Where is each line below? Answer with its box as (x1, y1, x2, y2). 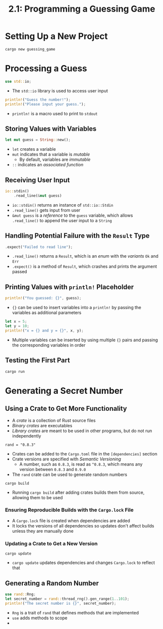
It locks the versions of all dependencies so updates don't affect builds (12, 523, 154, 528)
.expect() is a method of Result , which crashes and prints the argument (12, 263, 157, 269)
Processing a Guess (5, 63, 88, 74)
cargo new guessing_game (5, 47, 55, 52)
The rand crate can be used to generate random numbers (12, 472, 127, 477)
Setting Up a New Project (5, 31, 108, 42)
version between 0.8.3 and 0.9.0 (19, 466, 86, 472)
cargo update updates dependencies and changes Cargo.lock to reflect (12, 560, 155, 566)
